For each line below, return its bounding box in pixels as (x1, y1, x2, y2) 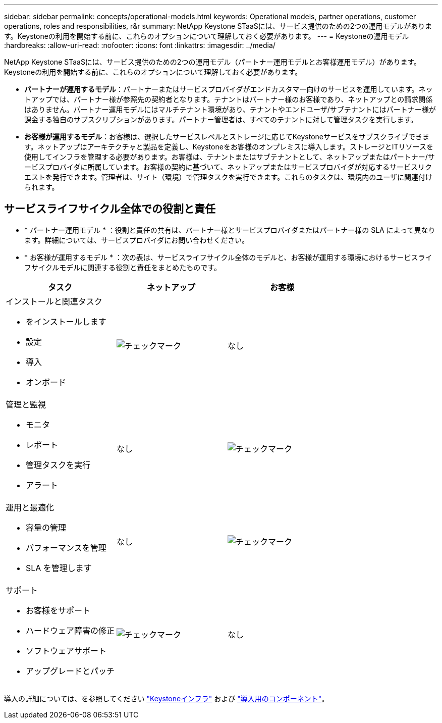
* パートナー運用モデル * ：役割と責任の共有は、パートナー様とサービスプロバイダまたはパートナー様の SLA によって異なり (24, 225, 435, 234)
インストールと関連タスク (6, 296, 102, 306)
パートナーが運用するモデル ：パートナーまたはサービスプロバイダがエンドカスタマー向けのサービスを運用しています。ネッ (24, 85, 433, 93)
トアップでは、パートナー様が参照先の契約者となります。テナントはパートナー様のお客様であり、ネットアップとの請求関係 (24, 95, 433, 104)
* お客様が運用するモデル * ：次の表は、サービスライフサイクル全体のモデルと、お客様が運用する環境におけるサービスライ (24, 252, 432, 262)
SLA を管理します (26, 562, 92, 573)
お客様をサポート (26, 605, 91, 615)
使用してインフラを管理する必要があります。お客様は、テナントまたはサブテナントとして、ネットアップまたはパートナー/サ (24, 152, 435, 161)
